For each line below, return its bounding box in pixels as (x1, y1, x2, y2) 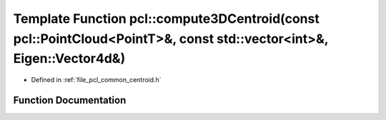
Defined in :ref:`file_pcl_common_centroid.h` (31, 76, 162, 84)
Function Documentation (13, 94, 127, 106)
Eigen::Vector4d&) (13, 51, 126, 67)
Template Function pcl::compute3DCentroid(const (13, 11, 320, 26)
